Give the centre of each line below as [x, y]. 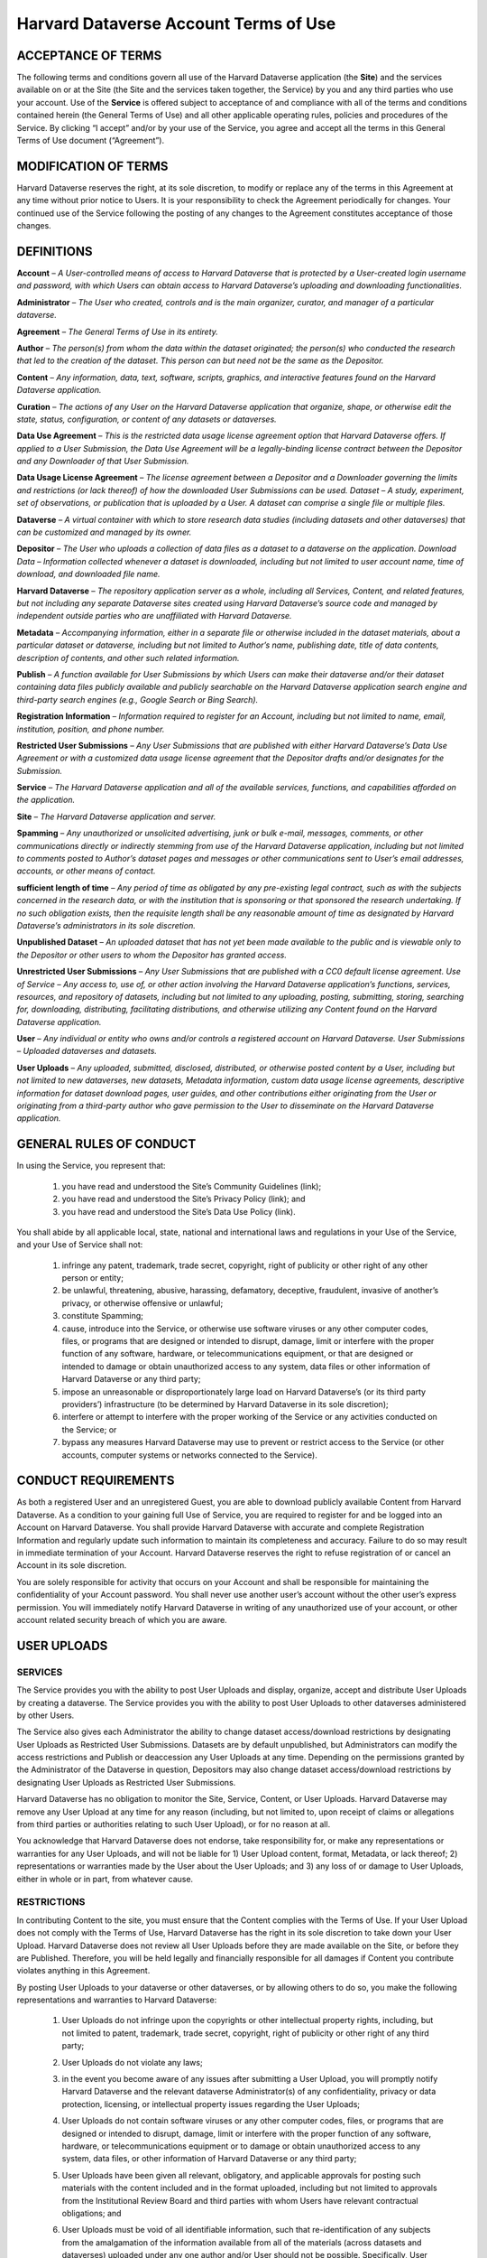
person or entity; [92, 1278]
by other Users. [46, 1715]
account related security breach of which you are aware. [122, 1619]
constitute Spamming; [102, 1316]
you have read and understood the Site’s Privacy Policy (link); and [184, 1199]
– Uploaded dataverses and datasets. [87, 1051]
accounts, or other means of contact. [86, 871]
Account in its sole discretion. [72, 1565]
